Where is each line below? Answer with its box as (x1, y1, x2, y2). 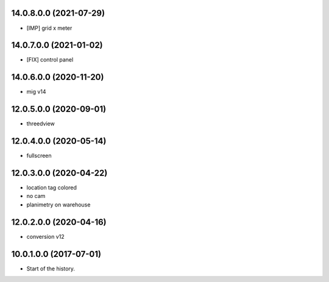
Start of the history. (26, 265, 76, 272)
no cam (26, 192, 46, 200)
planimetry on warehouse (26, 201, 91, 208)
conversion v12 (26, 233, 65, 240)
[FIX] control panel (26, 56, 74, 63)
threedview (26, 120, 55, 127)
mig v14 (26, 88, 46, 96)
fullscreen (26, 152, 52, 160)
